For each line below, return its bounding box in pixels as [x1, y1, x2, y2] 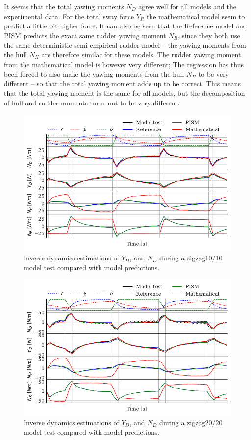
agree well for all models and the [138, 1, 236, 11]
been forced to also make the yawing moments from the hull [4, 69, 184, 79]
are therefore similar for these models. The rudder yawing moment [41, 49, 241, 59]
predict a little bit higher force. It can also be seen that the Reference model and [4, 21, 247, 31]
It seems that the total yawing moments [4, 1, 124, 11]
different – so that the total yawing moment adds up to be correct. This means [4, 78, 241, 88]
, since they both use [177, 30, 240, 40]
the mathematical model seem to [146, 11, 245, 21]
